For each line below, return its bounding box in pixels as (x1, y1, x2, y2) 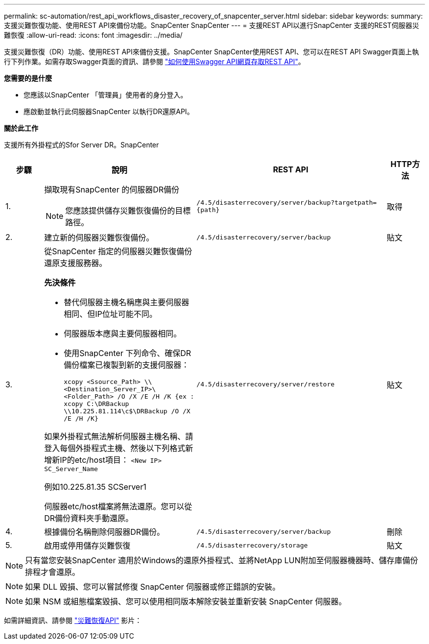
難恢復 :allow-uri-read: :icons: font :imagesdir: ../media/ (4, 31, 183, 39)
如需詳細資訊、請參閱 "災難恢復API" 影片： (4, 616, 142, 624)
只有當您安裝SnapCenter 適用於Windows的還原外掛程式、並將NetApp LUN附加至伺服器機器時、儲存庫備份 (25, 555, 418, 565)
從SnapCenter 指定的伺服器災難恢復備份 (44, 246, 192, 256)
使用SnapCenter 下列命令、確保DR (64, 348, 191, 358)
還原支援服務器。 (44, 258, 107, 268)
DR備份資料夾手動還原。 (44, 513, 134, 523)
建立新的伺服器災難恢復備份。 (44, 233, 154, 242)
